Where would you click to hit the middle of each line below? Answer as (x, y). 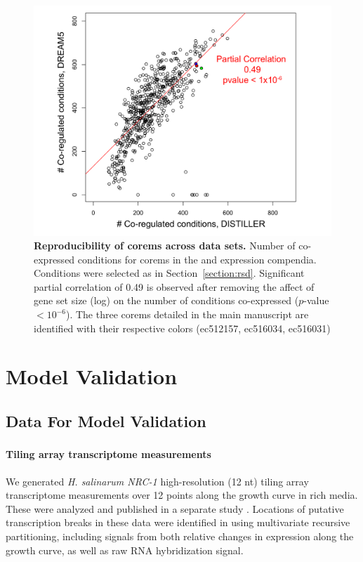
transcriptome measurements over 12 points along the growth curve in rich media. (182, 495)
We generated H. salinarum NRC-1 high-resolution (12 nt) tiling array (157, 481)
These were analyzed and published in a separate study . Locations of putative (175, 508)
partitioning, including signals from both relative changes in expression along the (180, 536)
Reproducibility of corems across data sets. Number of (165, 246)
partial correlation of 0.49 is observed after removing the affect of (174, 286)
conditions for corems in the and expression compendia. (197, 259)
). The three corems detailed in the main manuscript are (187, 314)
